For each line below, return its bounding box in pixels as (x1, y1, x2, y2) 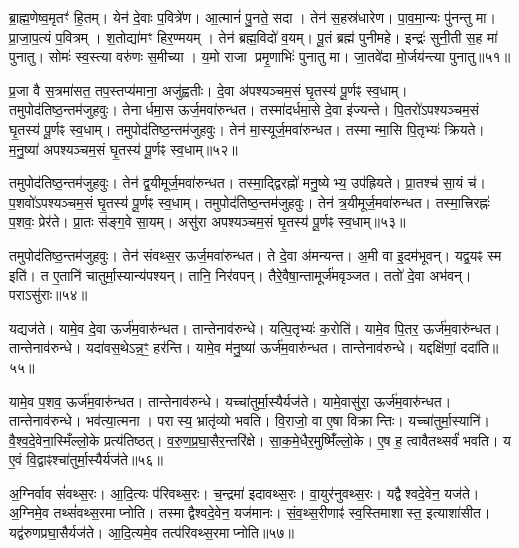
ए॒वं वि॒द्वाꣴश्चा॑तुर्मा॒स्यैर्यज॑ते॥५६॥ (9, 449, 163, 470)
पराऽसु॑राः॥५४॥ (9, 284, 88, 305)
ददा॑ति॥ (460, 337, 499, 358)
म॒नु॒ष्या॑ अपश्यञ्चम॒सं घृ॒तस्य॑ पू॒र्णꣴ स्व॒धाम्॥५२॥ (9, 138, 238, 159)
